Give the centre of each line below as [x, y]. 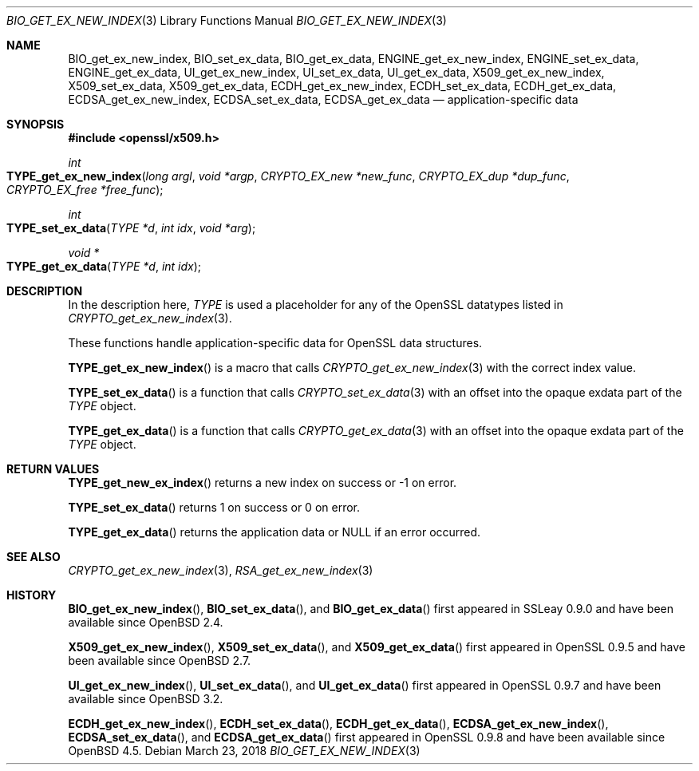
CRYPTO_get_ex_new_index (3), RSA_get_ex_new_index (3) [221, 570]
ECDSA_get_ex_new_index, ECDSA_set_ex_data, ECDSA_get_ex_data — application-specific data [323, 99]
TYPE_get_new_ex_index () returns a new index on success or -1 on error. [263, 482]
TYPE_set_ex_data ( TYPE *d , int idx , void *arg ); [131, 228]
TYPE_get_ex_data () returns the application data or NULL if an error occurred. [274, 532]
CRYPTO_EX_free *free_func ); [85, 190]
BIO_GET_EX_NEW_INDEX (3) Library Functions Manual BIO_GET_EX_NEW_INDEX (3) [227, 20]
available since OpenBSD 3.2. [146, 699]
